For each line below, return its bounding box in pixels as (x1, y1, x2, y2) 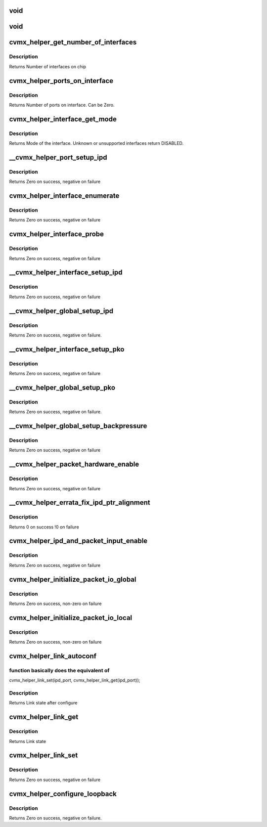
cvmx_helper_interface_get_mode (9, 115, 117, 123)
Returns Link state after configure (9, 700, 78, 706)
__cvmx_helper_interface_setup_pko (9, 345, 125, 353)
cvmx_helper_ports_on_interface (9, 77, 114, 85)
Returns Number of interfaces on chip (9, 63, 87, 69)
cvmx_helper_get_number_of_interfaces (9, 38, 137, 46)
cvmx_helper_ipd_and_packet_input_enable (9, 537, 148, 545)
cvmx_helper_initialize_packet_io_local (9, 613, 133, 622)
